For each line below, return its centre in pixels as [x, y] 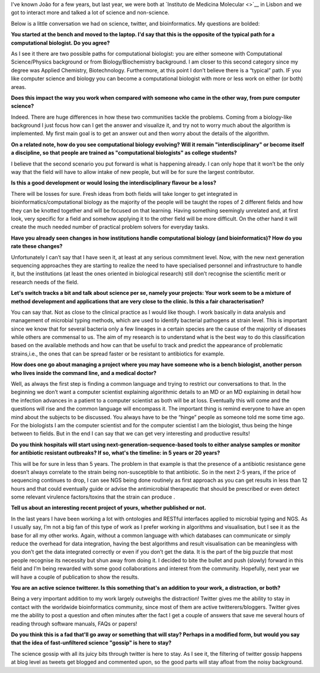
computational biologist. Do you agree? [60, 43]
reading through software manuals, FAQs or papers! [74, 624]
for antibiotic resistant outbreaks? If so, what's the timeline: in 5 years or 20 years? [116, 453]
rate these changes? [37, 246]
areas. [19, 87]
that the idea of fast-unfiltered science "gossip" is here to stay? [91, 643]
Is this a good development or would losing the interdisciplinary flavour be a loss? [113, 183]
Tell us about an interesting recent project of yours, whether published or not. [109, 508]
